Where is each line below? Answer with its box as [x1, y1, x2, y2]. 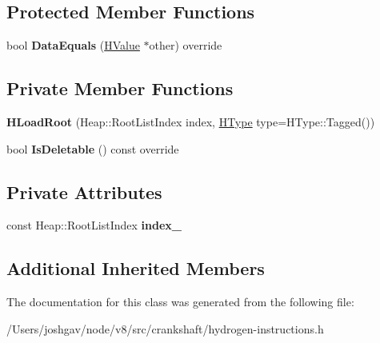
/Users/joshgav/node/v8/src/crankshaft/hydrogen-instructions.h [6, 320, 324, 337]
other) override [149, 37, 222, 54]
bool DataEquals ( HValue [6, 37, 140, 54]
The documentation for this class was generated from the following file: [6, 293, 354, 310]
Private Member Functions [6, 76, 234, 101]
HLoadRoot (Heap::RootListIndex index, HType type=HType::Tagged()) [6, 114, 375, 130]
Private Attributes [6, 179, 162, 204]
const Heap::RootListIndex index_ [6, 217, 182, 233]
